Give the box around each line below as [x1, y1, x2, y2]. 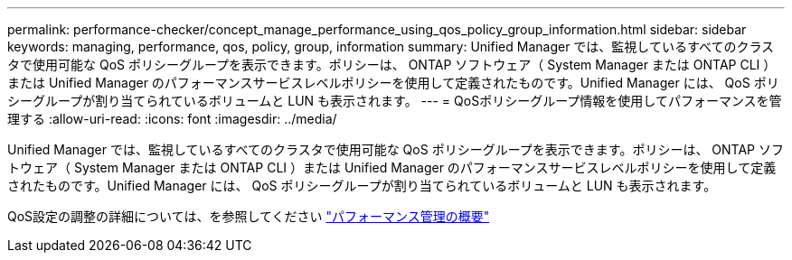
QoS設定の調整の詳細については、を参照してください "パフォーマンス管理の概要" [7, 209, 490, 224]
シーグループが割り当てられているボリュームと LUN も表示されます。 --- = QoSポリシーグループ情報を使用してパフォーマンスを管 [7, 93, 782, 108]
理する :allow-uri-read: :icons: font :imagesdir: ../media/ [7, 111, 337, 126]
